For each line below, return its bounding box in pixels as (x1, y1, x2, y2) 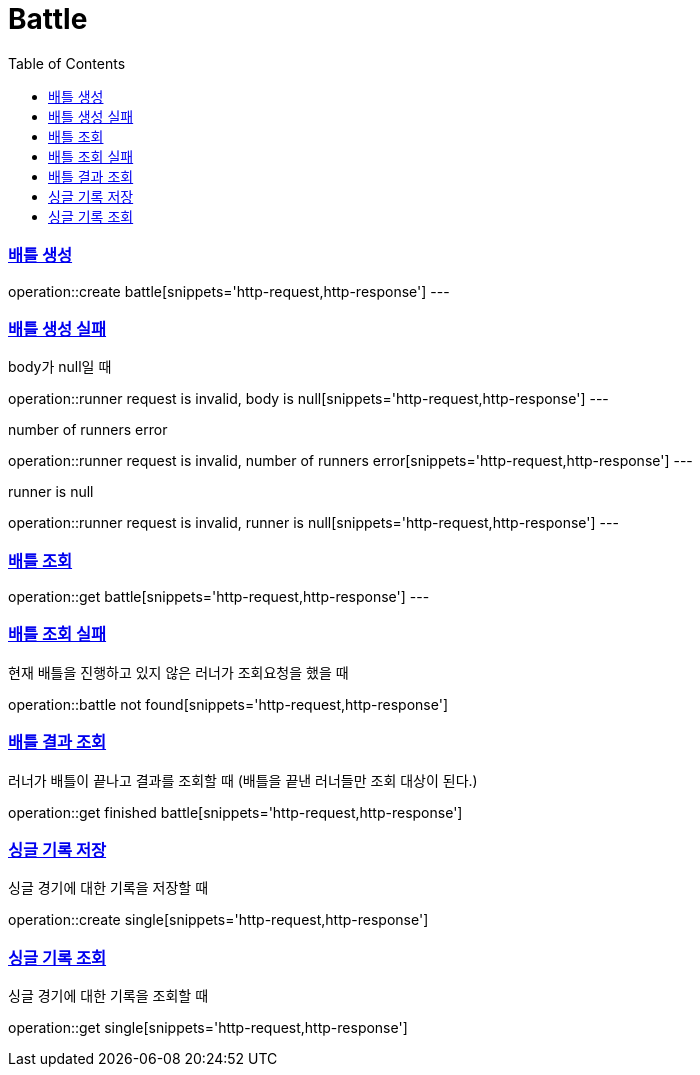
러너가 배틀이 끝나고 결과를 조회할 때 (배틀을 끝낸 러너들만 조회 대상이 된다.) (8, 771, 478, 789)
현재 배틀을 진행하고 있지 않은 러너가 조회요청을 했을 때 (8, 663, 349, 681)
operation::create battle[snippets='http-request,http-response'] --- (8, 282, 450, 300)
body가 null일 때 (8, 358, 112, 376)
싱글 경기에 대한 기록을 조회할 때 (8, 987, 209, 1004)
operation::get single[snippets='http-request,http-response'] (8, 1019, 408, 1036)
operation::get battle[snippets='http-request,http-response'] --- (8, 588, 430, 605)
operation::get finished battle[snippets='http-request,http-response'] (8, 803, 463, 821)
